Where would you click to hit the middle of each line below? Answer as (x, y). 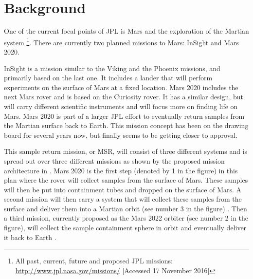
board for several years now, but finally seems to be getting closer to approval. (121, 135)
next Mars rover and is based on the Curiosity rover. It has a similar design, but (124, 97)
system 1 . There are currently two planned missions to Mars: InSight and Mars (122, 41)
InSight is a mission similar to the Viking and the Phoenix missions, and (112, 68)
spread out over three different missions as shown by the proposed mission (114, 160)
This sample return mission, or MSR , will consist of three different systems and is (126, 151)
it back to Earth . (30, 237)
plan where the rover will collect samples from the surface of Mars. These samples (126, 180)
